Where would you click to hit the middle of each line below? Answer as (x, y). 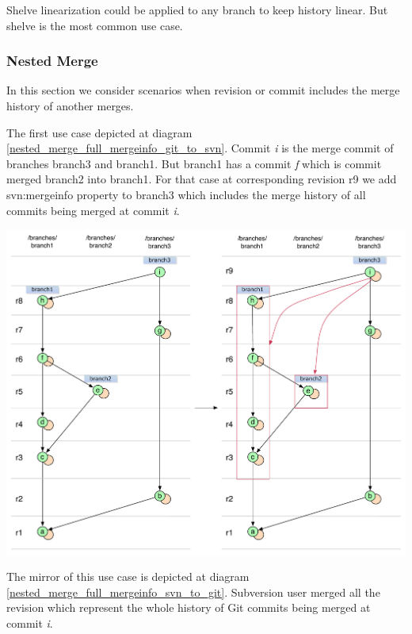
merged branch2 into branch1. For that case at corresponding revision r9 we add (202, 179)
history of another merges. (70, 106)
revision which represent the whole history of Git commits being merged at (189, 607)
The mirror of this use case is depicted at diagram (128, 576)
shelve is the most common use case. (95, 25)
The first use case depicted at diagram (99, 132)
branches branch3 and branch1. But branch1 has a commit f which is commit (194, 163)
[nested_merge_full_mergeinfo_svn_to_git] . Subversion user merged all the (193, 592)
